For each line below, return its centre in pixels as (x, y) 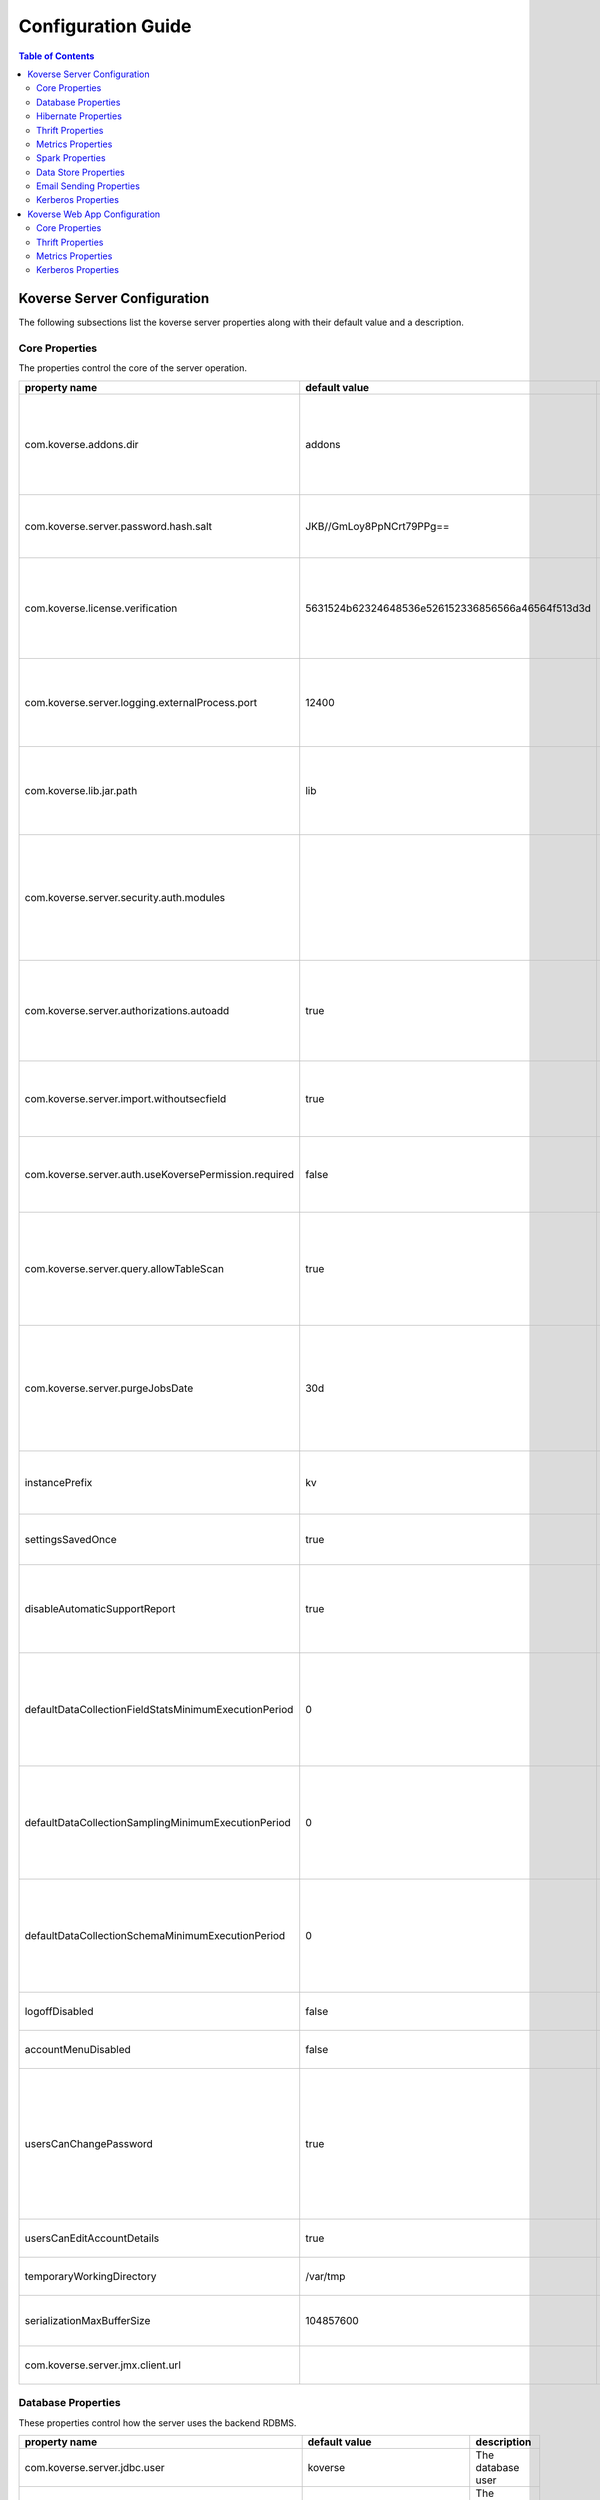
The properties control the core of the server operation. (133, 368)
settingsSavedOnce (70, 1539)
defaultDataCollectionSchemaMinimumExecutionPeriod (155, 1935)
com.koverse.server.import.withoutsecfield (125, 1098)
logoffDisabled (59, 2011)
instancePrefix (58, 1482)
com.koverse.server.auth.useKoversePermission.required (159, 1174)
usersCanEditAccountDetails (92, 2238)
